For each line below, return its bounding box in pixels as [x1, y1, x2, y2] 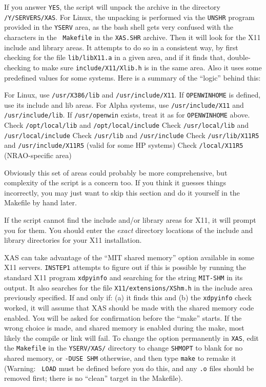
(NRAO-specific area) [4, 150, 72, 161]
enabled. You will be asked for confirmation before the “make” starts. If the [4, 312, 242, 323]
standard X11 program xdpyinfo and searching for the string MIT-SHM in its [4, 272, 243, 283]
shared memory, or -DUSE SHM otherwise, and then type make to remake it [4, 353, 236, 363]
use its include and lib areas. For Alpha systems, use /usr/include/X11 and [4, 99, 244, 110]
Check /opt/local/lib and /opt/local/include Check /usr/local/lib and [4, 120, 249, 130]
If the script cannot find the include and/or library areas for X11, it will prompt [4, 215, 256, 225]
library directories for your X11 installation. [4, 235, 142, 245]
